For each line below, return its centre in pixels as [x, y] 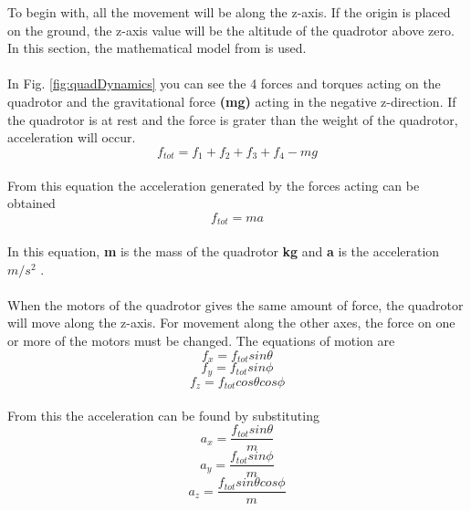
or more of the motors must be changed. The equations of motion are [201, 340]
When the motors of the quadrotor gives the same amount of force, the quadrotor [235, 304]
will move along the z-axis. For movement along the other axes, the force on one [231, 323]
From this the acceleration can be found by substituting [163, 415]
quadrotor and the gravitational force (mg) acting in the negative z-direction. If [232, 101]
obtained [31, 203]
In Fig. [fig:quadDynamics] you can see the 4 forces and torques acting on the [224, 83]
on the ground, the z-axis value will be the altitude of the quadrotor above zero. [231, 30]
